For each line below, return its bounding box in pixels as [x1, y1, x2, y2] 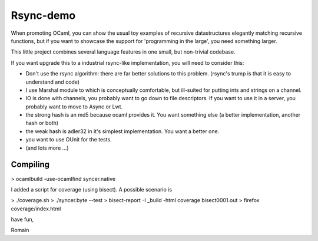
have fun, [11, 216, 34, 223]
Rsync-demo [11, 9, 76, 22]
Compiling [11, 160, 50, 170]
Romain [11, 227, 29, 234]
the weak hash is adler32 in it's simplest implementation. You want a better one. [25, 127, 220, 135]
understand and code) [25, 78, 79, 85]
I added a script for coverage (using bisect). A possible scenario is [11, 186, 173, 193]
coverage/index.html [11, 205, 61, 212]
